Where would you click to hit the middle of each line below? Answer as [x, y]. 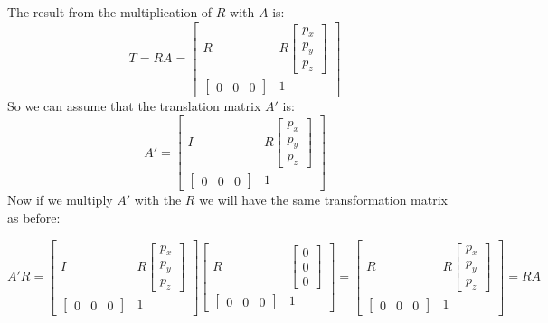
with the [158, 200]
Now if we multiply [60, 200]
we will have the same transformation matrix [323, 200]
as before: [34, 217]
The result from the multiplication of [110, 12]
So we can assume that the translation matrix [134, 106]
